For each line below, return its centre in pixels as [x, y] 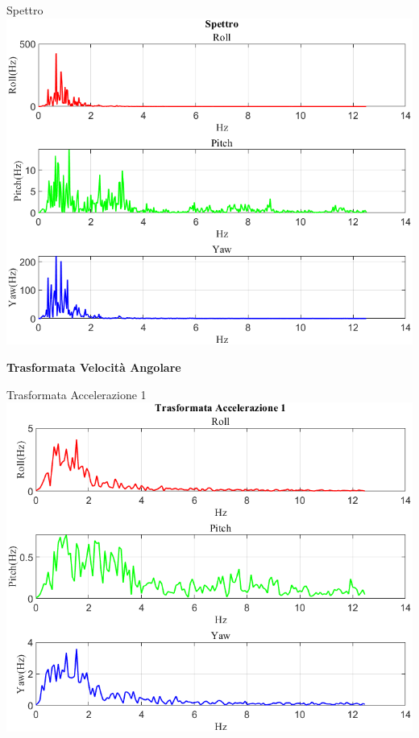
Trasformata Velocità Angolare [94, 367]
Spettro [25, 10]
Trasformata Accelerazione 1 [77, 394]
